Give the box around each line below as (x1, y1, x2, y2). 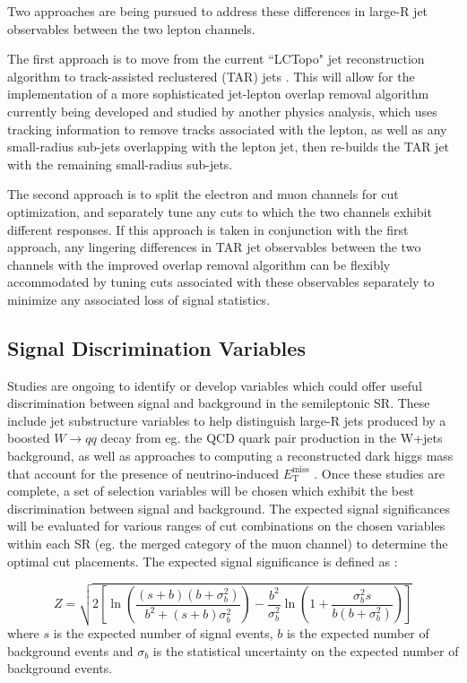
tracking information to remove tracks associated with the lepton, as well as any (7, 119, 447, 138)
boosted (7, 428, 50, 447)
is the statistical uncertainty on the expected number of (152, 641, 459, 660)
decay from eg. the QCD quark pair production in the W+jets (100, 428, 443, 447)
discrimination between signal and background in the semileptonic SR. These (7, 393, 430, 412)
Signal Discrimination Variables (7, 333, 306, 361)
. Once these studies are (314, 463, 445, 482)
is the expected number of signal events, (53, 623, 273, 642)
